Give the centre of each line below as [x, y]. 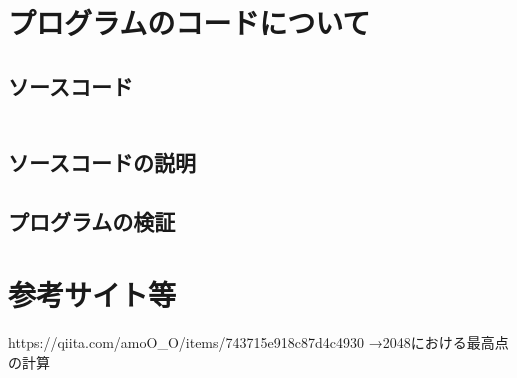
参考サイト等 [92, 294]
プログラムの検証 [92, 220]
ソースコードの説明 [102, 161]
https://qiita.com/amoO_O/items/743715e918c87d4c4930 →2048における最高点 [258, 342]
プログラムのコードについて [189, 22]
